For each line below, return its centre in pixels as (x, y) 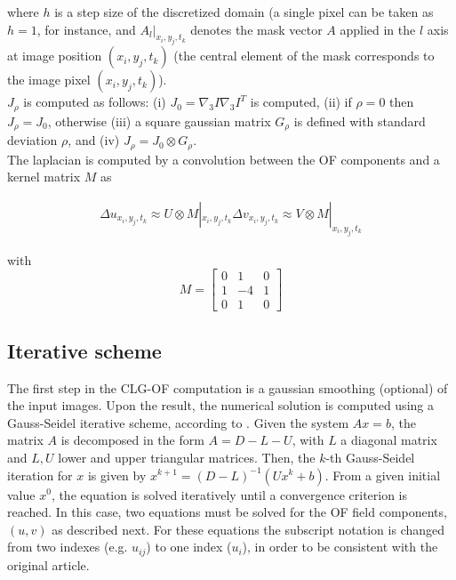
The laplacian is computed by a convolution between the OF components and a (224, 159)
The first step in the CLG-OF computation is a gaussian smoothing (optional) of (228, 387)
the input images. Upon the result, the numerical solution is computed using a (220, 405)
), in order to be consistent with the (340, 547)
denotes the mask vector (256, 29)
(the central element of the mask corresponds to (304, 56)
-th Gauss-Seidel (370, 457)
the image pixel (49, 80)
